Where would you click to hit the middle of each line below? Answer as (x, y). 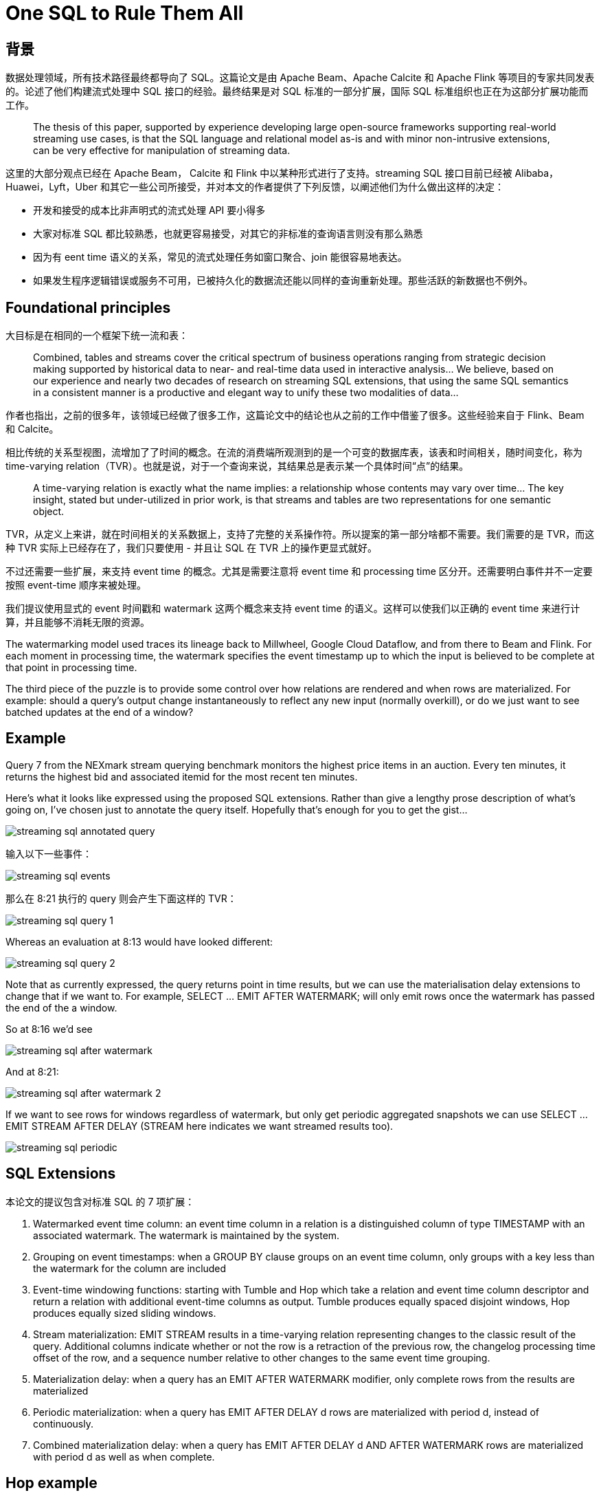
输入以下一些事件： (49, 853)
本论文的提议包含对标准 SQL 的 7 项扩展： (100, 1201)
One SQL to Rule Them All (125, 13)
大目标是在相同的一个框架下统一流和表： (97, 336)
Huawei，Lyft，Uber (52, 187)
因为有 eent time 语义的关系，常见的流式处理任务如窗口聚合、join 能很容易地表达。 (220, 257)
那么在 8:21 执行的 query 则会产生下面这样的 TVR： (121, 898)
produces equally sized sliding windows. (125, 1313)
